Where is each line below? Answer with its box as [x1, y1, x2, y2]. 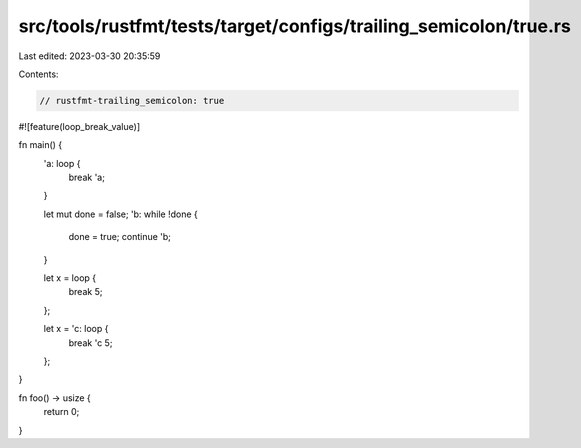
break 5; [68, 286, 103, 298]
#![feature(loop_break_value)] [18, 120, 140, 132]
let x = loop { [43, 272, 97, 284]
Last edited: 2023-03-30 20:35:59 [18, 50, 161, 62]
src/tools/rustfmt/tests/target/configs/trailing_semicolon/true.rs [18, 15, 572, 37]
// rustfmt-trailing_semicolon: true [39, 95, 225, 106]
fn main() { [18, 139, 63, 151]
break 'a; [68, 171, 105, 184]
